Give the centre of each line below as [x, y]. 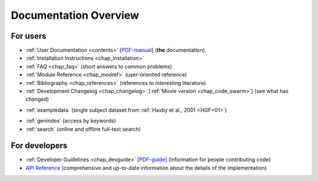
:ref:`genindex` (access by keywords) [71, 121]
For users [29, 36]
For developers [39, 146]
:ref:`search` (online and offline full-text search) [83, 129]
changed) [37, 99]
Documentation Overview [75, 15]
